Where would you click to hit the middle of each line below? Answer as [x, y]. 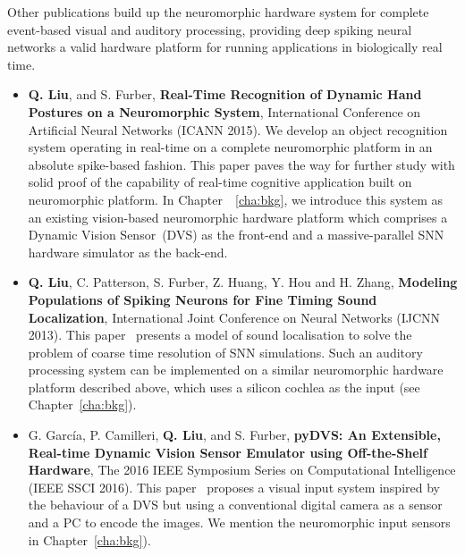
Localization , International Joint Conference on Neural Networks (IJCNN [234, 317]
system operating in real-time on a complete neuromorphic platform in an [230, 147]
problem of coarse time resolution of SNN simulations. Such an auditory [225, 352]
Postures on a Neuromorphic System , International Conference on [224, 111]
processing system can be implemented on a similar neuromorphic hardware [236, 370]
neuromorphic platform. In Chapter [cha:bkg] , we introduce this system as [236, 199]
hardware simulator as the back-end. [128, 252]
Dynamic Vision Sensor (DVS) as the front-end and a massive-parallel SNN [236, 235]
